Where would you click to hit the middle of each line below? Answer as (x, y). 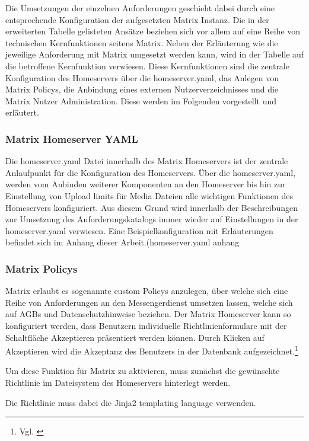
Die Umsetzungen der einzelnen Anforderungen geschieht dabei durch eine (140, 8)
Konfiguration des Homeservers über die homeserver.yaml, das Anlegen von (142, 77)
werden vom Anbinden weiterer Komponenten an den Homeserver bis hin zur (146, 184)
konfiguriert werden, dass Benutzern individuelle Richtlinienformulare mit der (146, 325)
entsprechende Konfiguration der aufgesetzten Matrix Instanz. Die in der (137, 19)
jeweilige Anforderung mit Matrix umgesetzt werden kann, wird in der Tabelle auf (155, 54)
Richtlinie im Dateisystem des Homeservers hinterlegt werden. (118, 382)
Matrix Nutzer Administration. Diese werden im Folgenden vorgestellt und (141, 100)
